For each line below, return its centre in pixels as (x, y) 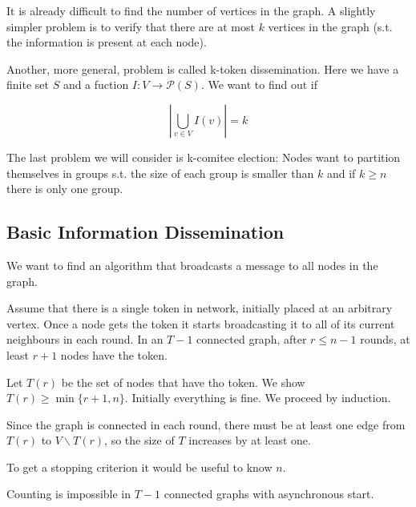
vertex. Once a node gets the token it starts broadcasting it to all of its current (201, 323)
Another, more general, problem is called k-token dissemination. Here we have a (203, 68)
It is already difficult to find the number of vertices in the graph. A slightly (191, 10)
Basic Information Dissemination (145, 232)
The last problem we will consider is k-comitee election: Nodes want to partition (204, 157)
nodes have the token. (114, 354)
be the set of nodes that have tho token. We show (183, 382)
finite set (28, 84)
